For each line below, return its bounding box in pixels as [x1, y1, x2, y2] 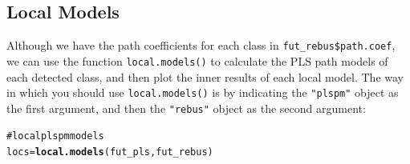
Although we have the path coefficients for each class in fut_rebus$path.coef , [6, 37, 396, 54]
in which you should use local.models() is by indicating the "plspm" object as [6, 84, 399, 101]
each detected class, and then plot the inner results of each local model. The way [6, 68, 404, 85]
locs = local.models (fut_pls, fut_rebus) [6, 146, 213, 158]
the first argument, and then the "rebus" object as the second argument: [6, 99, 366, 116]
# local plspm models [6, 130, 104, 142]
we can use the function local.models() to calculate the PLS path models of [6, 52, 388, 69]
